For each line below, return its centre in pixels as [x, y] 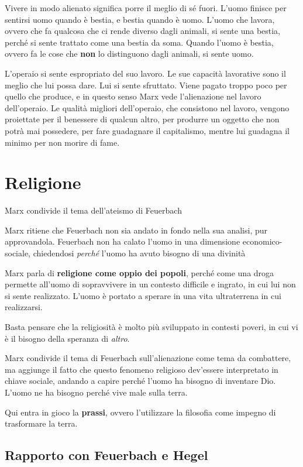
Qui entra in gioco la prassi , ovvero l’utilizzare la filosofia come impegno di [140, 412]
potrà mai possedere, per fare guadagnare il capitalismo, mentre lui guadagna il [147, 130]
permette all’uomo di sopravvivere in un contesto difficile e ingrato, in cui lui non [150, 284]
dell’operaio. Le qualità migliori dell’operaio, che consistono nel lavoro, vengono [147, 107]
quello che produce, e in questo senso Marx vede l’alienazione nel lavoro [133, 96]
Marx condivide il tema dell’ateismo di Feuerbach [93, 210]
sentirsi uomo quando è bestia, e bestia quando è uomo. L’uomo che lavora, [140, 19]
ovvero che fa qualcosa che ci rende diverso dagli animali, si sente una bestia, [143, 31]
